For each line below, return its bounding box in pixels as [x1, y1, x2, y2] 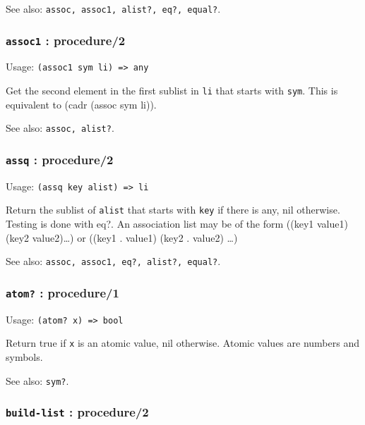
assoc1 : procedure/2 [6, 31, 126, 49]
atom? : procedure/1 [6, 283, 119, 301]
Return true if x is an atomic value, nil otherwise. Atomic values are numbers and [6, 335, 359, 350]
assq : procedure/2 [6, 150, 114, 168]
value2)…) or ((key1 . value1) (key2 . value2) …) [32, 230, 238, 245]
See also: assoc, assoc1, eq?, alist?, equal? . [6, 254, 221, 269]
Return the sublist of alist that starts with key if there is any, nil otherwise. [6, 202, 340, 217]
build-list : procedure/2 [6, 403, 149, 421]
